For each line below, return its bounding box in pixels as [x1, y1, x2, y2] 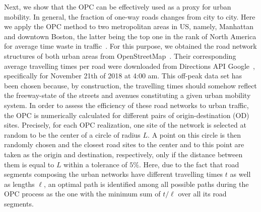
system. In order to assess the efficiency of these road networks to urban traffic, [4, 99, 249, 110]
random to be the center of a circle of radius [4, 129, 141, 140]
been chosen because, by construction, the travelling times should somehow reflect [4, 80, 257, 90]
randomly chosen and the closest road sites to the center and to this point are [4, 139, 244, 150]
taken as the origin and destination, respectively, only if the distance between [4, 149, 243, 159]
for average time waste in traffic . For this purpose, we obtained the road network [4, 41, 257, 51]
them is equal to [4, 159, 54, 169]
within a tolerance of [63, 159, 127, 169]
